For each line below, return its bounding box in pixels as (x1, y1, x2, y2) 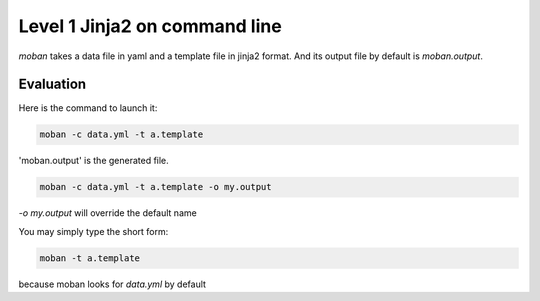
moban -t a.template (39, 252, 140, 264)
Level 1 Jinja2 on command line (18, 15, 282, 37)
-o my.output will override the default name (18, 207, 197, 219)
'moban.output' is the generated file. (18, 155, 169, 167)
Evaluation (18, 76, 87, 93)
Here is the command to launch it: (18, 102, 158, 114)
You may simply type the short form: (18, 225, 169, 237)
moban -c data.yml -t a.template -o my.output (39, 181, 272, 193)
